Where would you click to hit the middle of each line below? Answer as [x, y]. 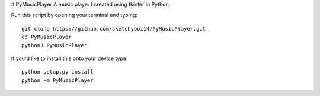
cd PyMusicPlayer [47, 37]
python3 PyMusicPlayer [55, 45]
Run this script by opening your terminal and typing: [74, 15]
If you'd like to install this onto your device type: [69, 58]
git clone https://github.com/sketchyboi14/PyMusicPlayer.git [114, 29]
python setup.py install [57, 72]
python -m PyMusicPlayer [57, 80]
